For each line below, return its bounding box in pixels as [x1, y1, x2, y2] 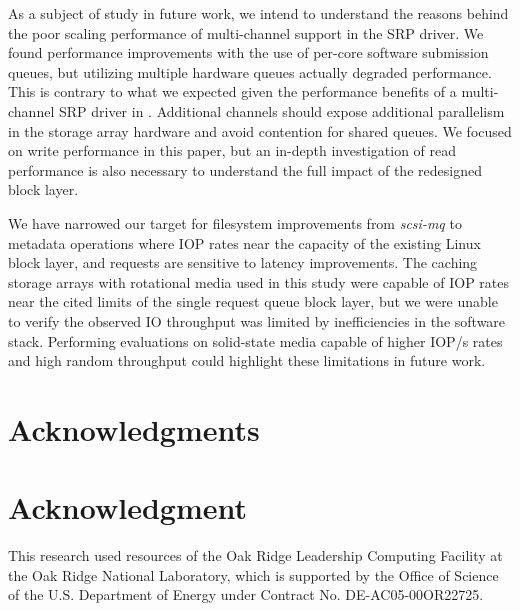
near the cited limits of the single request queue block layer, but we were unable [8, 291, 498, 312]
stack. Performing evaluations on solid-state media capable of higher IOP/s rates [8, 330, 503, 351]
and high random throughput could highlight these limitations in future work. [8, 350, 486, 371]
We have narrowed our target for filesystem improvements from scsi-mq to [8, 212, 462, 233]
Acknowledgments [8, 408, 260, 449]
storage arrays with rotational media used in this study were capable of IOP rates [8, 271, 509, 292]
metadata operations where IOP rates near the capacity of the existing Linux [8, 232, 481, 253]
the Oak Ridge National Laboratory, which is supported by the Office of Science [8, 564, 499, 585]
